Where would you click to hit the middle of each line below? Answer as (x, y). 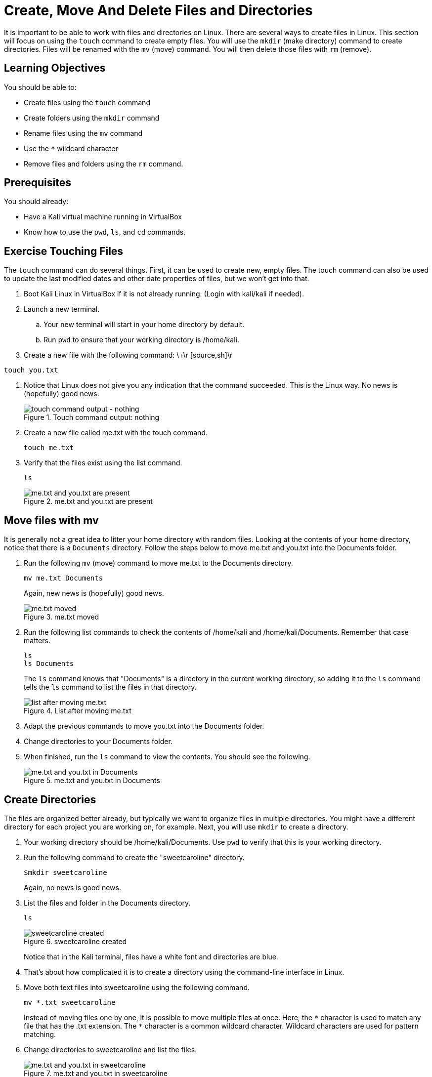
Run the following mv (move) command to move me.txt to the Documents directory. (158, 563)
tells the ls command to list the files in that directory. (110, 687)
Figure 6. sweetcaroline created (75, 941)
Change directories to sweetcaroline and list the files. (110, 1049)
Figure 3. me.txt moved (62, 617)
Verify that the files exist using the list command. (103, 463)
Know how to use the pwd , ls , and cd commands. (105, 232)
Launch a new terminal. (62, 309)
